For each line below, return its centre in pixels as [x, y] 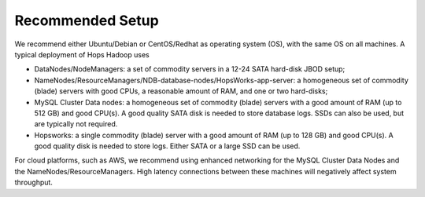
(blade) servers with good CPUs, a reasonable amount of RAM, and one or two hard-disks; [181, 91]
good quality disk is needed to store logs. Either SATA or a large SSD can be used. [167, 146]
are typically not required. [76, 124]
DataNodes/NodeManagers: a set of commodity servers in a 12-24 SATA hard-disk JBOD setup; [190, 69]
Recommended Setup [87, 20]
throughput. [33, 182]
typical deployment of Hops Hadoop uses [82, 54]
